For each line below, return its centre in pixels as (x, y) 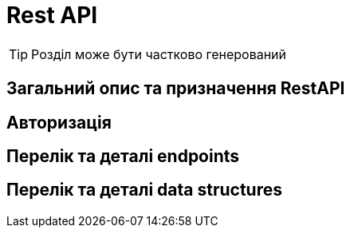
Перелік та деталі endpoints (123, 157)
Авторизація (59, 122)
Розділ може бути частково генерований (159, 54)
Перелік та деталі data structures (144, 190)
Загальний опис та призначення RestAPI (176, 89)
